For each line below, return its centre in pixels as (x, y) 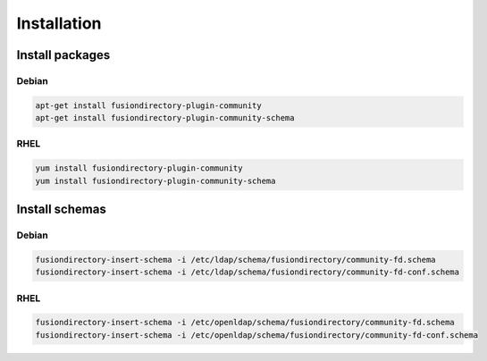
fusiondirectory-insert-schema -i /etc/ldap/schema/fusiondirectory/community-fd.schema (236, 260)
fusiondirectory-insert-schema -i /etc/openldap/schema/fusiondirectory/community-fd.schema (245, 323)
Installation (59, 23)
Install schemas (61, 210)
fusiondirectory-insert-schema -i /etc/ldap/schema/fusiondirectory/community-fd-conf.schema (248, 272)
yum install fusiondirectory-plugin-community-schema (155, 180)
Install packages (63, 55)
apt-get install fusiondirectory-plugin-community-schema (165, 118)
